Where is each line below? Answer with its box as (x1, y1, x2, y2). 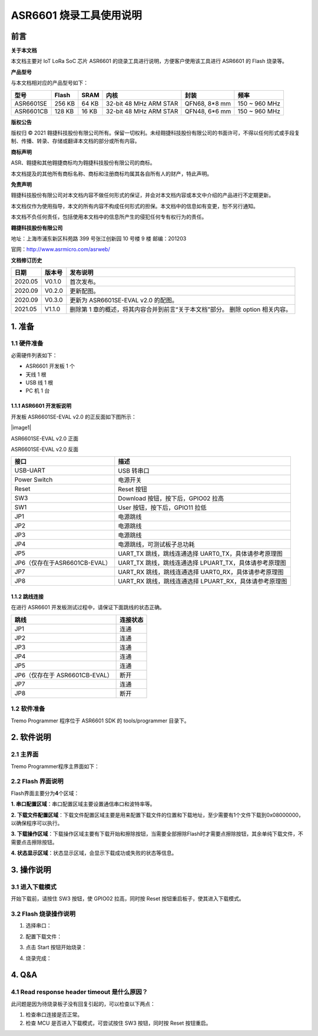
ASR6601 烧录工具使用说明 (11, 9, 143, 22)
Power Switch (14, 476, 53, 484)
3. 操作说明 (11, 865, 51, 875)
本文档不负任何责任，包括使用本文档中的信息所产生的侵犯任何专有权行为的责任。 (11, 213, 207, 220)
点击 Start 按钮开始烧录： (25, 943, 87, 951)
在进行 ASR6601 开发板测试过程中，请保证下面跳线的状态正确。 (11, 604, 165, 611)
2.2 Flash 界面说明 (11, 777, 64, 786)
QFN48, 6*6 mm (184, 107, 231, 115)
